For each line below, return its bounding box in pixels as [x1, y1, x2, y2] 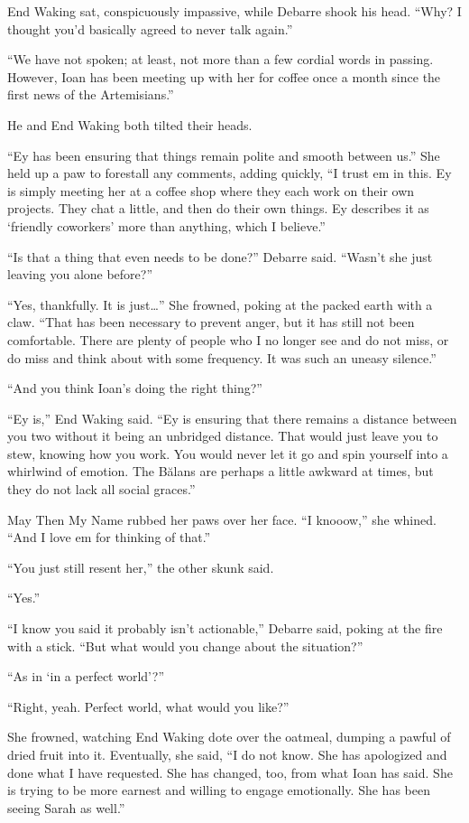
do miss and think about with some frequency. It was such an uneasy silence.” [7, 348, 437, 367]
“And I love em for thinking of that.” [7, 528, 211, 547]
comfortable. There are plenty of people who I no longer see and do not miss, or [7, 330, 449, 349]
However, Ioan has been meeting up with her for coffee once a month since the [7, 67, 441, 86]
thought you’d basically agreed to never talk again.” [7, 19, 293, 38]
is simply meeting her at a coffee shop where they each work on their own [7, 181, 415, 200]
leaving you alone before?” [7, 265, 153, 284]
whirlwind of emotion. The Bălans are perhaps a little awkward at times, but [7, 462, 434, 481]
